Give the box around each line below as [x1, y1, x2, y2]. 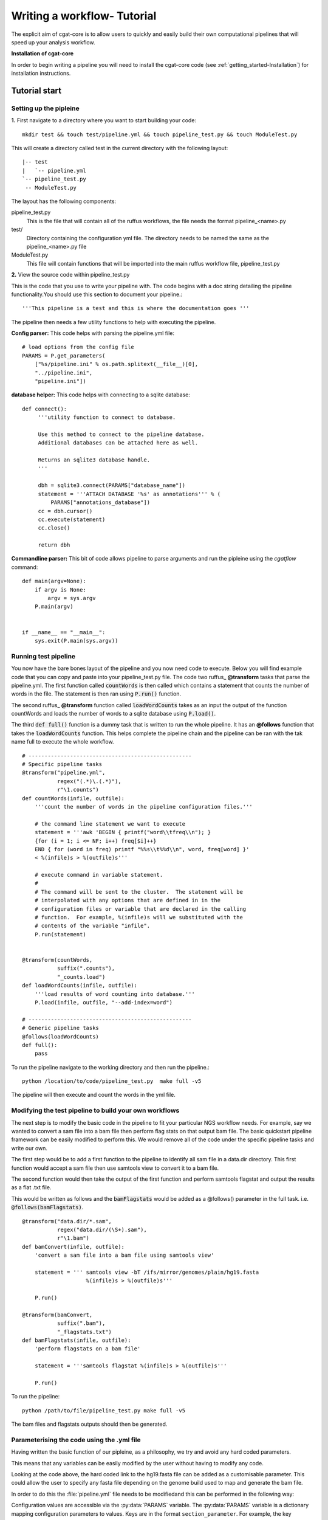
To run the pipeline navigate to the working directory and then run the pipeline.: [11, 1063, 210, 1071]
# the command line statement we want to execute [34, 820, 185, 827]
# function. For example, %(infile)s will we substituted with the [34, 914, 243, 921]
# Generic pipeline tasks [22, 1024, 100, 1032]
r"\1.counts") [56, 786, 100, 793]
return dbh [38, 542, 70, 548]
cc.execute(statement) [38, 516, 106, 523]
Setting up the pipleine [11, 104, 80, 112]
